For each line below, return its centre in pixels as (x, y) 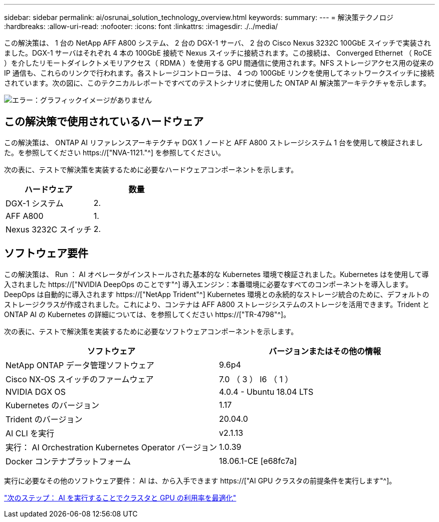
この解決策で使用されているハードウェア (104, 122)
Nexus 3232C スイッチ (49, 229)
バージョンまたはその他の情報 (325, 351)
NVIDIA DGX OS (36, 391)
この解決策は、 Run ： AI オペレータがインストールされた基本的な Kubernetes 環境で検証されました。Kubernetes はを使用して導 (216, 274)
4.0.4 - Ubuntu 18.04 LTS (266, 391)
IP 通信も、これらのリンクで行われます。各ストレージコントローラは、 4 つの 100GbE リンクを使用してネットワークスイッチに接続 (219, 73)
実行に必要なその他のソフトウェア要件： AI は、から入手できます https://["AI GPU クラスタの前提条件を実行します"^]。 (200, 480)
